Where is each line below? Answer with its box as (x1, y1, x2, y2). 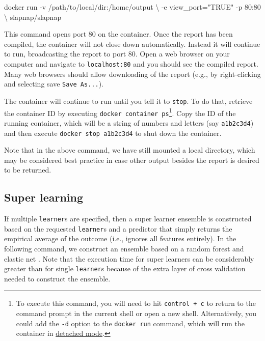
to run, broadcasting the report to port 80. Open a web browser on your (4, 48, 230, 59)
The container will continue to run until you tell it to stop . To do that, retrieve (4, 95, 253, 106)
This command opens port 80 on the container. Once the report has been (4, 29, 233, 39)
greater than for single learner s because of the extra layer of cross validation (4, 263, 246, 274)
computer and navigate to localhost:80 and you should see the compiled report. (4, 58, 258, 69)
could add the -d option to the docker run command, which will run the (16, 318, 245, 328)
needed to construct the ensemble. (4, 273, 111, 283)
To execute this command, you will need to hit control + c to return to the (16, 298, 256, 308)
